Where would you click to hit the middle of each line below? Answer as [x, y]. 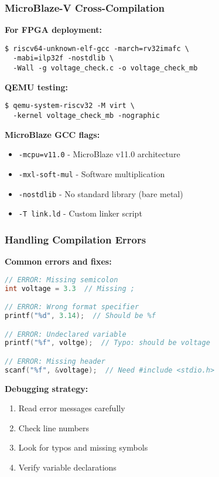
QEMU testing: [36, 87]
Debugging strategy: [47, 388]
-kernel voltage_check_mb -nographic [86, 116]
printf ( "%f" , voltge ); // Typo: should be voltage [107, 343]
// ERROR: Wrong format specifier [72, 307]
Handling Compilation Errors [76, 239]
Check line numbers [54, 427]
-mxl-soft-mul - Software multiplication [92, 173]
